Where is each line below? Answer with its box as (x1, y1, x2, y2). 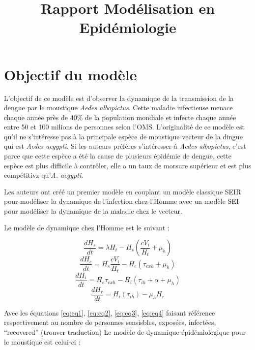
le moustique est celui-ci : (4, 336, 81, 347)
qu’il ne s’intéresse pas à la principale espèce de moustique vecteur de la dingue (4, 131, 243, 141)
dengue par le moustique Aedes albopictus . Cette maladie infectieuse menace (4, 102, 233, 113)
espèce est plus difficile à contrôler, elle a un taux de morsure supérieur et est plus (4, 160, 252, 170)
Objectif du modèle (4, 64, 137, 84)
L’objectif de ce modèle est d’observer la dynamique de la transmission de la (4, 93, 234, 103)
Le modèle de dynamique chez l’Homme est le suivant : (4, 222, 170, 232)
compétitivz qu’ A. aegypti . (4, 170, 84, 180)
